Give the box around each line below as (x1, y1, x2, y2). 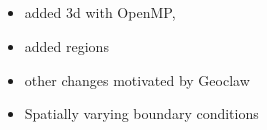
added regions (24, 35, 109, 56)
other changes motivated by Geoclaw (24, 69, 250, 90)
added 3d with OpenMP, (24, 2, 176, 23)
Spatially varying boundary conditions (24, 103, 259, 124)
